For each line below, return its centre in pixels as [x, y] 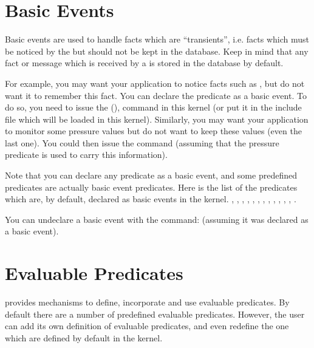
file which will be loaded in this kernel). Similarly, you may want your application [157, 119]
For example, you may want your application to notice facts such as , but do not [155, 83]
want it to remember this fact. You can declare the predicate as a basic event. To [156, 95]
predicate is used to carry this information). [86, 155]
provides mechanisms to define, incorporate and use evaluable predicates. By [147, 302]
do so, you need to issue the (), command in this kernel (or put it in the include [153, 107]
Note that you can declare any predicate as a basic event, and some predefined [151, 175]
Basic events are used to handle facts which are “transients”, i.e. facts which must [157, 39]
